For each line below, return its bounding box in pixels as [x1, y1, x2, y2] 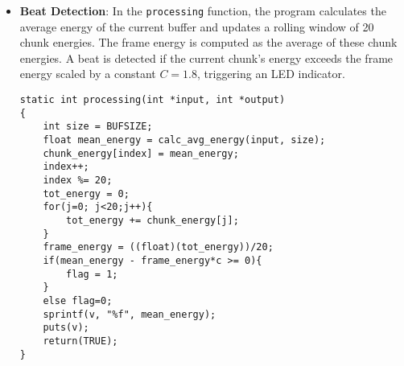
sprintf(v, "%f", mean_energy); [43, 308, 216, 320]
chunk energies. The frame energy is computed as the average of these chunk [19, 34, 398, 51]
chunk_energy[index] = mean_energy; [43, 147, 239, 159]
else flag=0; [43, 294, 113, 306]
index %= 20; [43, 174, 113, 186]
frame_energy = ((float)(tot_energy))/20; [43, 241, 274, 253]
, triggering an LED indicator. [197, 65, 345, 82]
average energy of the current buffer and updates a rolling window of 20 [19, 18, 374, 35]
